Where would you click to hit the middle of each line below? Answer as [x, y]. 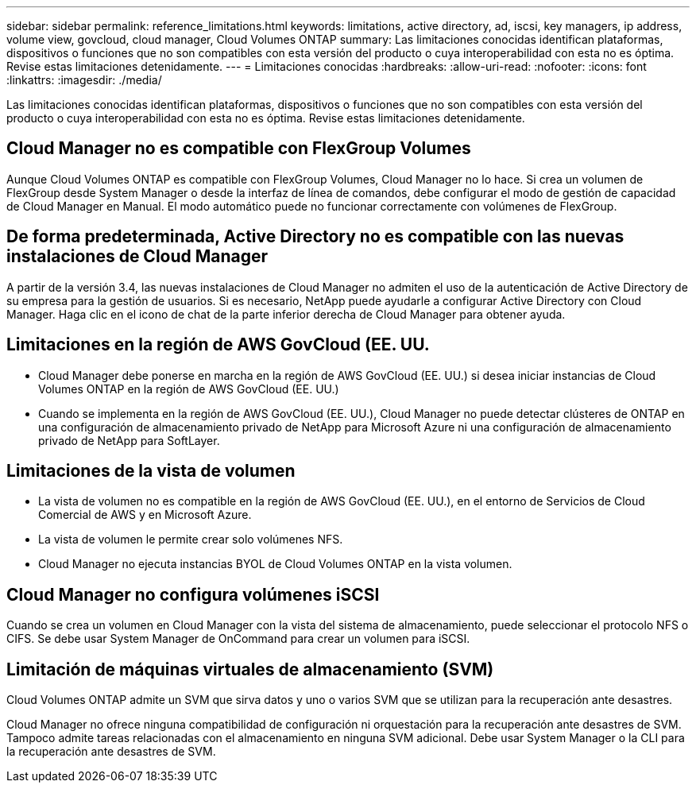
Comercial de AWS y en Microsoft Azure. [145, 515]
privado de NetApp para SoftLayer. [129, 440]
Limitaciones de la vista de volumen [151, 470]
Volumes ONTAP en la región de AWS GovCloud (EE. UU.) [189, 389]
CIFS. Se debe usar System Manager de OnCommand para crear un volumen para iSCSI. [238, 639]
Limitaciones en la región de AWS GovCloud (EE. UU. [218, 345]
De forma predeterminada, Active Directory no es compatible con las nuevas [315, 237]
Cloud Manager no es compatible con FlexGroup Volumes [239, 149]
